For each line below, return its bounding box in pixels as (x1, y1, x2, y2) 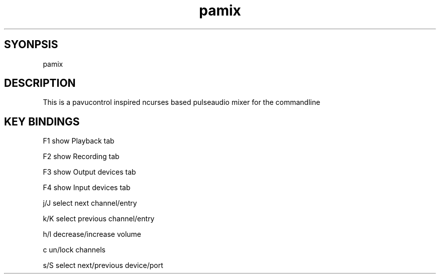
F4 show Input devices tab (43, 183, 131, 192)
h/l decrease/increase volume (43, 230, 142, 239)
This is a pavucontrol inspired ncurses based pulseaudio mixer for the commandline (43, 98, 320, 107)
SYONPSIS (4, 38, 58, 51)
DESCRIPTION (4, 77, 76, 90)
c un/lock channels (43, 245, 105, 254)
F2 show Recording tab (43, 152, 120, 161)
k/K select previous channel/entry (43, 214, 155, 223)
